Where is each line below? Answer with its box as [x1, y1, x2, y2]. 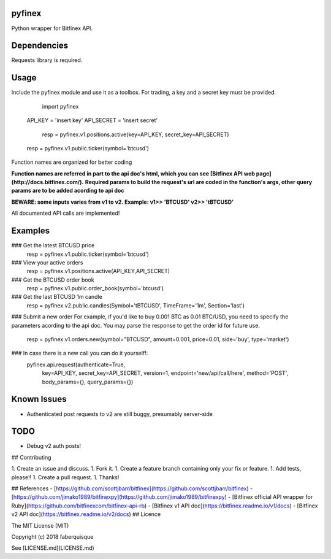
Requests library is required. [11, 56, 83, 64]
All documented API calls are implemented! [11, 209, 120, 217]
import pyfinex [42, 102, 79, 110]
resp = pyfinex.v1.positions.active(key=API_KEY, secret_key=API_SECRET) [42, 131, 229, 138]
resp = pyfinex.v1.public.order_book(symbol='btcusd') [26, 285, 164, 292]
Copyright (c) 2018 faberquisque [11, 533, 94, 540]
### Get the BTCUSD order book [11, 276, 94, 283]
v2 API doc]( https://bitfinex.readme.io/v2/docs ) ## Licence [11, 511, 161, 518]
